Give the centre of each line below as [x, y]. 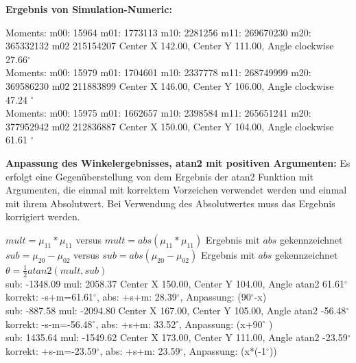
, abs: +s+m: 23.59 [140, 350]
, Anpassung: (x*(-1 [225, 350]
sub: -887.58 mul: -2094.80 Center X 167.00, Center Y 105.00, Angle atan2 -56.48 [176, 310]
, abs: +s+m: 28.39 [137, 297]
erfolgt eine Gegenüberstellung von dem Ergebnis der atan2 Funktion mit [159, 176]
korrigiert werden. [43, 216]
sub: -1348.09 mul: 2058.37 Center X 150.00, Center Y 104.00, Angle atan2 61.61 [175, 283]
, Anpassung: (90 [215, 297]
